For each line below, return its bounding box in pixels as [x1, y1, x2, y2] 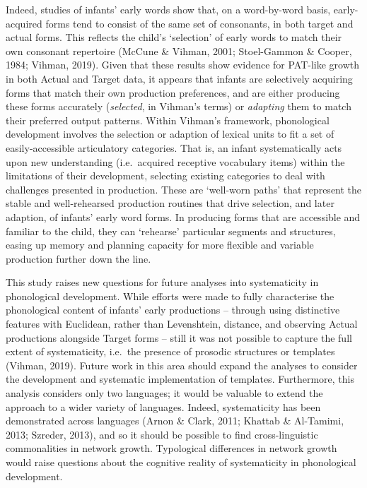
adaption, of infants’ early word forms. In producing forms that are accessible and [6, 209, 361, 224]
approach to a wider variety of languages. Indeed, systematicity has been [6, 399, 321, 414]
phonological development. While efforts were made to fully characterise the [6, 288, 334, 303]
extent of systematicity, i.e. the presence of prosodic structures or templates [6, 344, 335, 359]
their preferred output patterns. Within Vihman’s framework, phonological [6, 112, 330, 127]
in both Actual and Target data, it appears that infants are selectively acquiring [6, 71, 353, 85]
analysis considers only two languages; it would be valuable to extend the [6, 386, 323, 400]
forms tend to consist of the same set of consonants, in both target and [45, 16, 354, 30]
